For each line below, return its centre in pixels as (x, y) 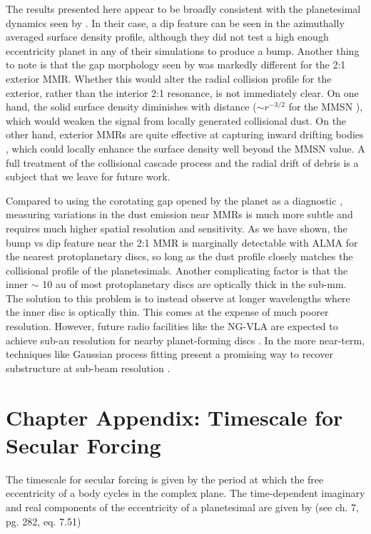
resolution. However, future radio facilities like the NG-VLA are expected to (172, 326)
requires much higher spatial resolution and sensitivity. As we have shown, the (177, 228)
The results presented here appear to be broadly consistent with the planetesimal (183, 9)
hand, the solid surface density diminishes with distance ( (131, 107)
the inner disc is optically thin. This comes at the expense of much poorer (167, 312)
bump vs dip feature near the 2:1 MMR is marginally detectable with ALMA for (182, 242)
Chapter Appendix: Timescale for (174, 417)
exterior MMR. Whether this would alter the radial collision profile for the (169, 78)
